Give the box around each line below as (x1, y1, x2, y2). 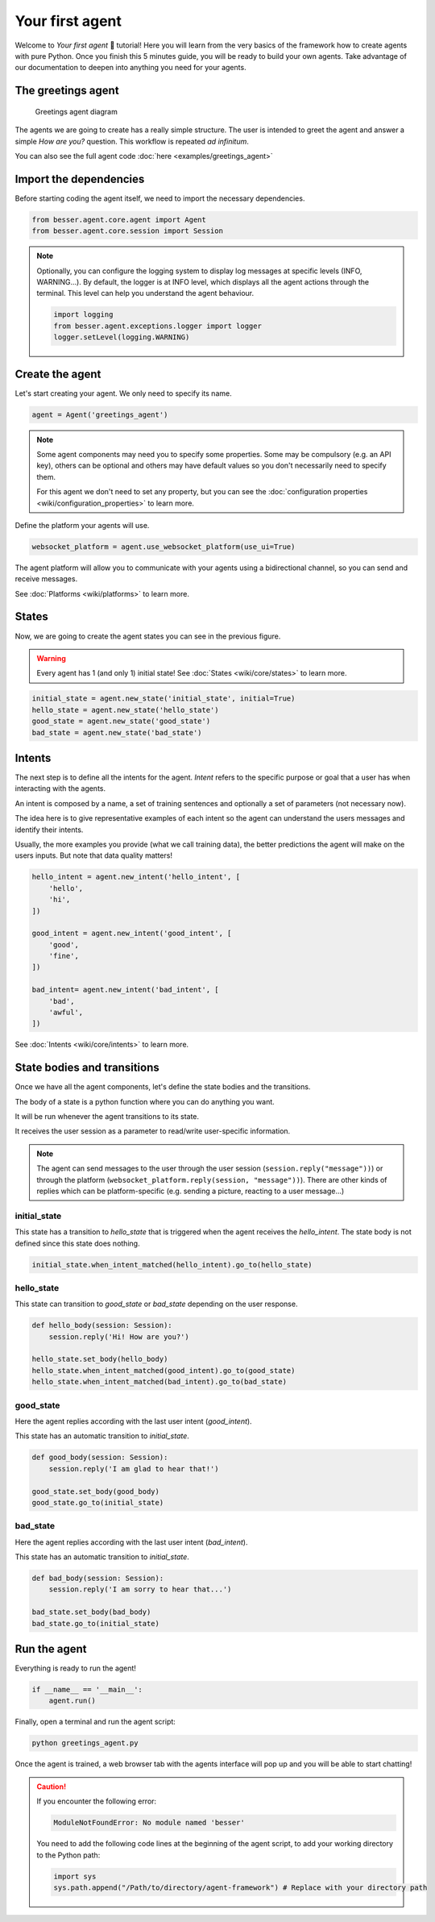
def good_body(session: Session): (31, 1453, 168, 1462)
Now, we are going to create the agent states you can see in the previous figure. (14, 631, 281, 641)
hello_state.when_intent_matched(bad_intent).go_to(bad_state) (31, 1377, 288, 1387)
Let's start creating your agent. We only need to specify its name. (14, 388, 233, 398)
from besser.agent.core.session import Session (31, 227, 223, 235)
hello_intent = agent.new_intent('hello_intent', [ (31, 872, 241, 882)
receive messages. (14, 574, 78, 584)
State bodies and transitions (14, 1061, 160, 1075)
